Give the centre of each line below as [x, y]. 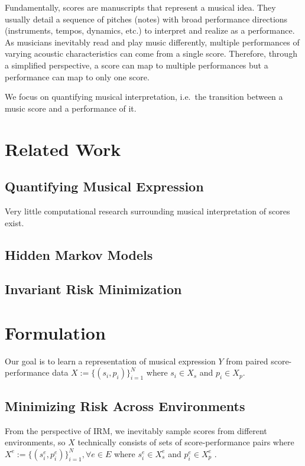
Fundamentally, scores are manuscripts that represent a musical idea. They [140, 7]
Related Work [63, 149]
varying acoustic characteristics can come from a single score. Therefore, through [151, 53]
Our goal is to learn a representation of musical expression [110, 361]
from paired [247, 361]
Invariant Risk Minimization [93, 289]
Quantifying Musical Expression [104, 186]
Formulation [55, 332]
